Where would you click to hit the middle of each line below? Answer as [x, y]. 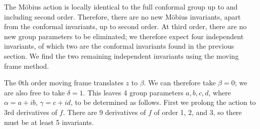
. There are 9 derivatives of [104, 112]
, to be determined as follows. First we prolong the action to [163, 102]
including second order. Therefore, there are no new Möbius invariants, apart [122, 16]
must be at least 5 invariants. [49, 122]
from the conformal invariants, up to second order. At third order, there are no [125, 26]
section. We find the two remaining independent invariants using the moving [121, 55]
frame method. [27, 66]
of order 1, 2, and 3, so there [198, 112]
